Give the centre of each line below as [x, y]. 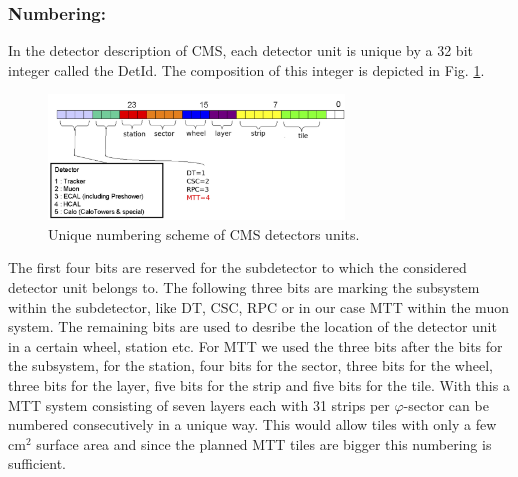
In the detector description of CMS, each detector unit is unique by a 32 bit [240, 50]
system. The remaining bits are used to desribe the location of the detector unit [252, 326]
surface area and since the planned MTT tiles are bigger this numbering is [264, 443]
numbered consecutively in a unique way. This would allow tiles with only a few [252, 424]
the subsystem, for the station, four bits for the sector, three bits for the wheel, [250, 365]
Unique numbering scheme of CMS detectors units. [204, 233]
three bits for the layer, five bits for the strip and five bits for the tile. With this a [259, 384]
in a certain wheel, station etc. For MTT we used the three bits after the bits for [255, 345]
